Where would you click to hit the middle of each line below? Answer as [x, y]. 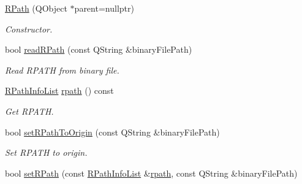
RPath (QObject [36, 8]
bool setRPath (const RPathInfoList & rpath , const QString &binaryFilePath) [151, 173]
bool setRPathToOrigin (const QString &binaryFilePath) [112, 132]
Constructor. [29, 29]
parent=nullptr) [104, 8]
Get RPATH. [29, 111]
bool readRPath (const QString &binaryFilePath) [99, 49]
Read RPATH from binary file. [62, 70]
